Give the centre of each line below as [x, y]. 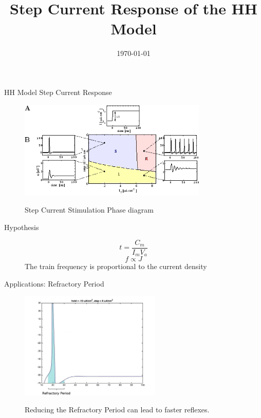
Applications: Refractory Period [54, 283]
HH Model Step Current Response [58, 92]
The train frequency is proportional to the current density [116, 266]
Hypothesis [22, 227]
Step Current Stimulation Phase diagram [89, 210]
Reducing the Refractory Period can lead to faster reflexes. [117, 410]
